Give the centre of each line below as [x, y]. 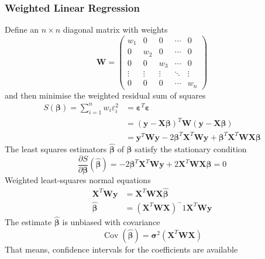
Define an [22, 29]
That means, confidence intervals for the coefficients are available [121, 249]
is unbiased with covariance [111, 222]
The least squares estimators [56, 149]
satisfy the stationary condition [191, 149]
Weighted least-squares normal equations [78, 179]
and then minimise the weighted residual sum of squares [105, 95]
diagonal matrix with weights [115, 29]
